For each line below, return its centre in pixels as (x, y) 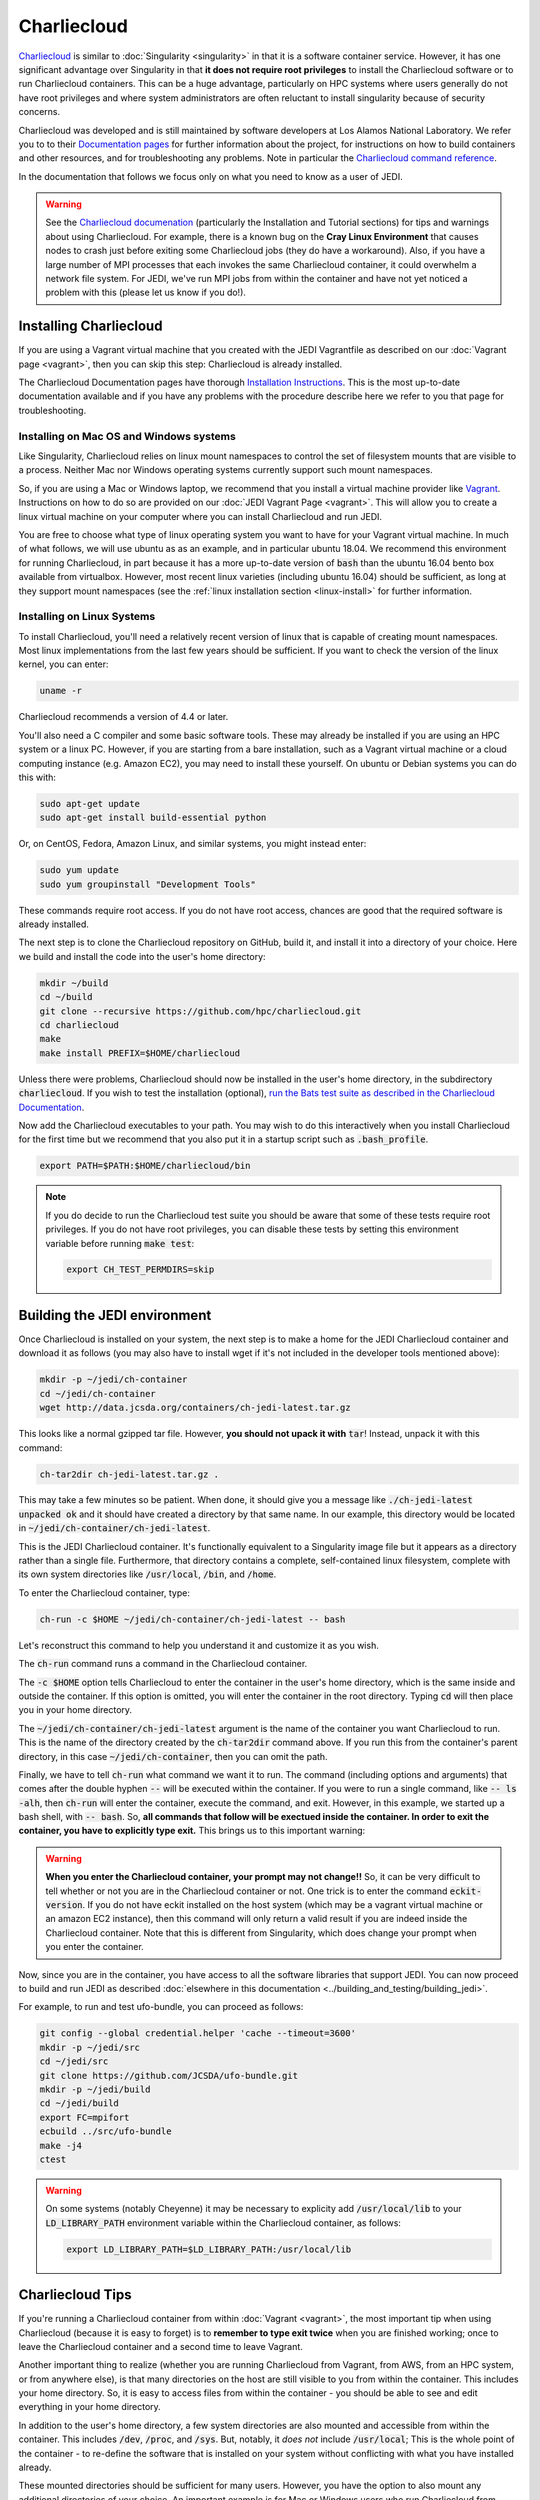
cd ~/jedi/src (74, 2061)
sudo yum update (79, 870)
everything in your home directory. (90, 2407)
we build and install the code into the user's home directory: (142, 956)
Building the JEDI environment (115, 1315)
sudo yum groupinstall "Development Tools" (148, 884)
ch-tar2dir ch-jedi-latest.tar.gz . (129, 1474)
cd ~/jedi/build (79, 2103)
